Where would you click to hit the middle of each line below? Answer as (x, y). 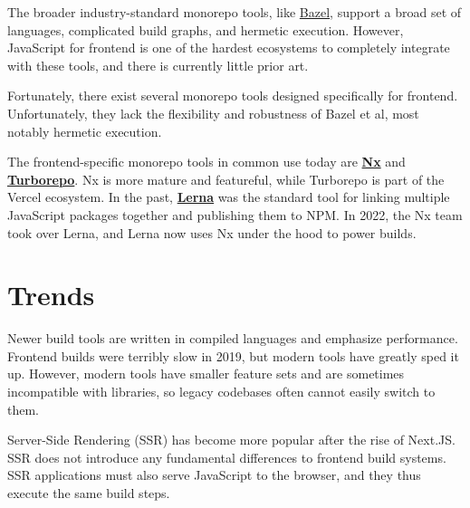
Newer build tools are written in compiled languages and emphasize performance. (233, 338)
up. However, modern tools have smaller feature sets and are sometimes (206, 374)
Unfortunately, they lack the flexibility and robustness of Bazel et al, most (213, 113)
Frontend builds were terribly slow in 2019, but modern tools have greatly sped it (233, 355)
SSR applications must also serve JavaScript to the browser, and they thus (214, 475)
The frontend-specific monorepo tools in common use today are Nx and (206, 162)
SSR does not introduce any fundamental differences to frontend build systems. (227, 457)
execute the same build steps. (89, 493)
